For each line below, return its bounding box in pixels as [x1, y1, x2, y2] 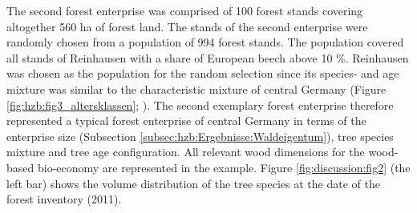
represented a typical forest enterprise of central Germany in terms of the [6, 112, 366, 129]
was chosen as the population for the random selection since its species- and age [6, 65, 399, 82]
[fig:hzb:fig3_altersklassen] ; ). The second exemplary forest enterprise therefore [6, 96, 394, 113]
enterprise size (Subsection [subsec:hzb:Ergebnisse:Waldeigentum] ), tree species [6, 127, 394, 144]
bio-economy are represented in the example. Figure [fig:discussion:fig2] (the [37, 159, 411, 175]
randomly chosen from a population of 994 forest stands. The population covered [6, 34, 404, 50]
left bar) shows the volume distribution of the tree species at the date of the [6, 175, 380, 191]
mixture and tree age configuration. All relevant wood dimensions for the [6, 143, 365, 160]
